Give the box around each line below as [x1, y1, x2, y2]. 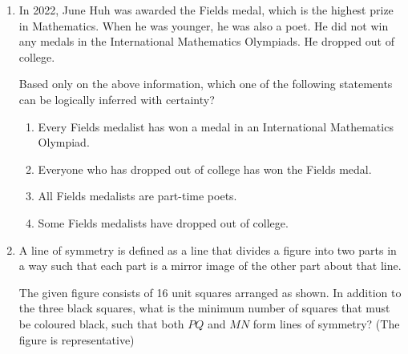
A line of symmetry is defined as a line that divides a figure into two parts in [18, 241, 397, 258]
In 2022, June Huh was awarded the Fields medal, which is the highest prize [18, 2, 394, 18]
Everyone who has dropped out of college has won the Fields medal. [38, 160, 372, 177]
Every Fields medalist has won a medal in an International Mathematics [38, 118, 394, 135]
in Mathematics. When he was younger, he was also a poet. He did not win [18, 17, 389, 34]
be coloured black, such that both [18, 315, 184, 332]
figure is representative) [18, 331, 135, 348]
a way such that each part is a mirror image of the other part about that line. [18, 257, 402, 274]
